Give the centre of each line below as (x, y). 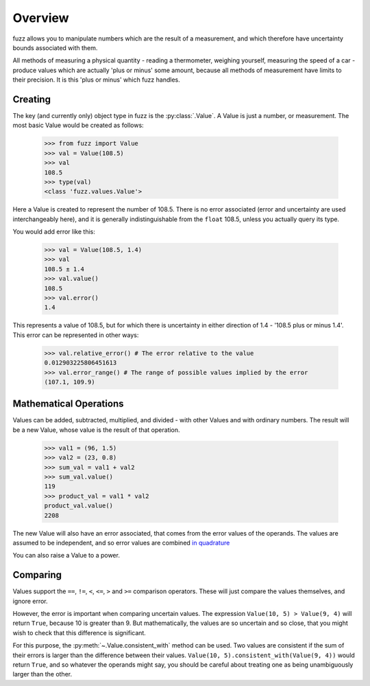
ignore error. (30, 601)
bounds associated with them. (55, 47)
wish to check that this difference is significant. (79, 632)
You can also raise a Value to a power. (66, 556)
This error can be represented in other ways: (76, 335)
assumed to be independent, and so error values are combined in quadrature (121, 542)
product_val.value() (78, 506)
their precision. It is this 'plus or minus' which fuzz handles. (97, 80)
